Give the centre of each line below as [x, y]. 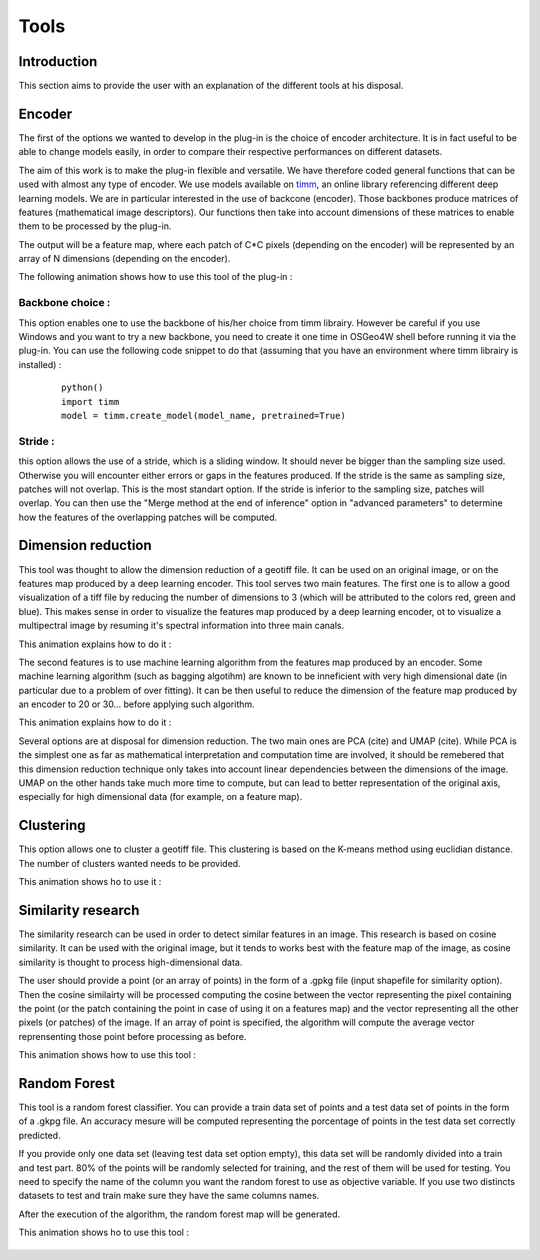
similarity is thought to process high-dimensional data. [130, 962]
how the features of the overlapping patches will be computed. [148, 517]
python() [82, 388]
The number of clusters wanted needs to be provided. [129, 863]
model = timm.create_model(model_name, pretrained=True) [204, 415]
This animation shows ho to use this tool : [104, 1232]
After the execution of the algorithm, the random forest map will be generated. [179, 1214]
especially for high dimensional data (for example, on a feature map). [160, 797]
